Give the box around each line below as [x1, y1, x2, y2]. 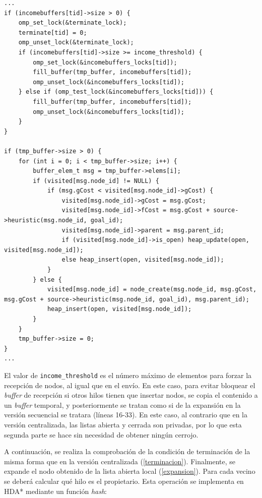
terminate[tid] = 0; [18, 29, 87, 36]
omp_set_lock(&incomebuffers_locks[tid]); [33, 58, 177, 66]
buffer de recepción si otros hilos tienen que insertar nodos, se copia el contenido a [4, 390, 258, 400]
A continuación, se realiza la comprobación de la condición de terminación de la [4, 446, 250, 457]
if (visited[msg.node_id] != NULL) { [33, 177, 159, 184]
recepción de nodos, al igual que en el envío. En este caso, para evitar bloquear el [4, 380, 255, 390]
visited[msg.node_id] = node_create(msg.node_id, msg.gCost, [47, 286, 257, 293]
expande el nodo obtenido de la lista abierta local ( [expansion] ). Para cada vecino [4, 466, 255, 476]
